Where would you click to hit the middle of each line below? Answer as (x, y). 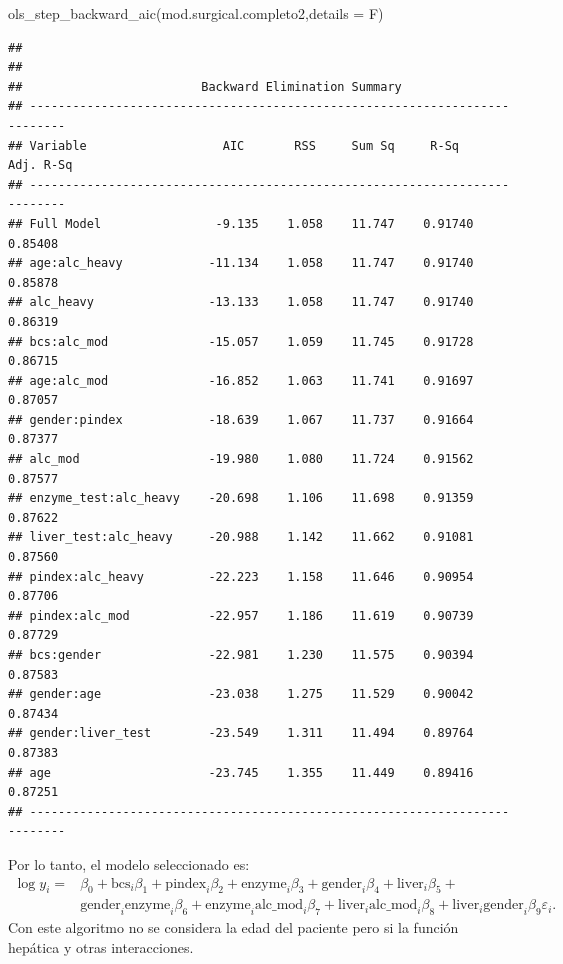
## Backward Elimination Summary (205, 86)
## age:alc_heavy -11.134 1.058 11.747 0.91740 (241, 263)
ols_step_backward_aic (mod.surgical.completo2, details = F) (196, 13)
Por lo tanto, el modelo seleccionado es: (129, 863)
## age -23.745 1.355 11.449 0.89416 (241, 772)
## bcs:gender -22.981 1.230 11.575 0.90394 (241, 655)
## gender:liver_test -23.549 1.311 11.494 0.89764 (241, 733)
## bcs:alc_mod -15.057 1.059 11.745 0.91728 (241, 341)
